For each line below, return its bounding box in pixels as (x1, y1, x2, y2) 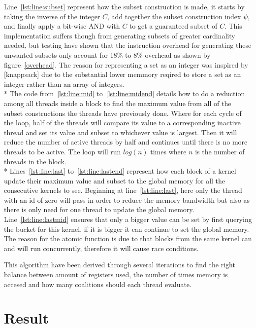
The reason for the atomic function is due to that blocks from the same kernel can (4, 233, 252, 244)
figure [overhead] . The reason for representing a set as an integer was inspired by (4, 59, 248, 70)
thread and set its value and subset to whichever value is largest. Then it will (4, 127, 237, 137)
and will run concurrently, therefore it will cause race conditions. (4, 243, 199, 253)
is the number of (195, 146, 245, 156)
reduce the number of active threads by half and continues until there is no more (4, 137, 248, 147)
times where (150, 146, 187, 156)
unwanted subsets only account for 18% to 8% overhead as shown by (4, 49, 211, 60)
